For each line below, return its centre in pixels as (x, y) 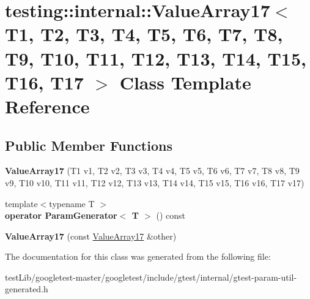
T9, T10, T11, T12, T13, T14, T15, (156, 58)
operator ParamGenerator (61, 215)
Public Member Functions (89, 145)
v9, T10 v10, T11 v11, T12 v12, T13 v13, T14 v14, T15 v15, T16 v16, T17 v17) (155, 182)
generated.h (27, 289)
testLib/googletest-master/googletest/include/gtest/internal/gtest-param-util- (151, 277)
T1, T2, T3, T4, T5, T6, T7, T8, (144, 34)
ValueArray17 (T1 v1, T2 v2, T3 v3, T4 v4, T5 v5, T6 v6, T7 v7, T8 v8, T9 (152, 171)
